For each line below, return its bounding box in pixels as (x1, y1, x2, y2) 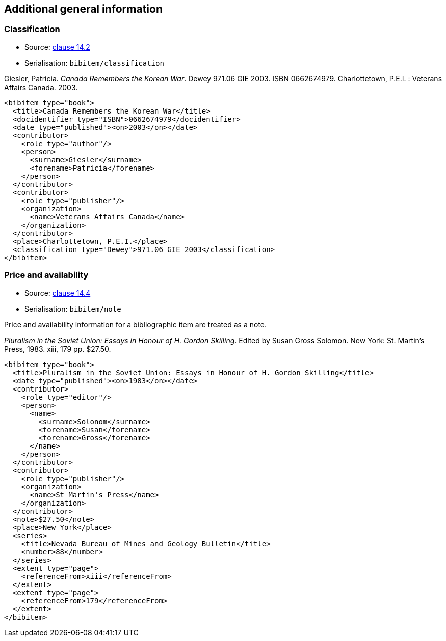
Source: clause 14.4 (24, 288, 91, 297)
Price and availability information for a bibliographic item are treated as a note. (4, 320, 267, 329)
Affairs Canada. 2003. (4, 82, 78, 92)
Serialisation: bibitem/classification (24, 58, 164, 67)
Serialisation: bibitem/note (24, 304, 121, 313)
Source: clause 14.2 (24, 42, 90, 51)
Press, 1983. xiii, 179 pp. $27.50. (4, 344, 111, 353)
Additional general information (4, 3, 163, 15)
